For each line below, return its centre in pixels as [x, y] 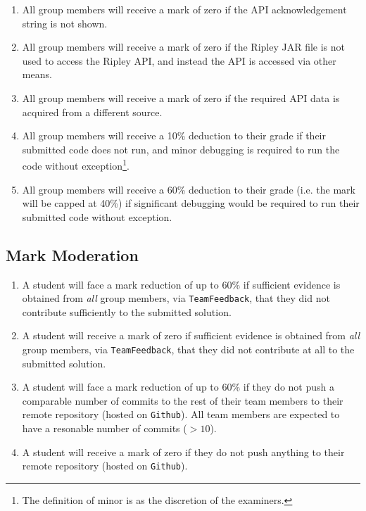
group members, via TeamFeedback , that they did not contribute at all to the [188, 349]
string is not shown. [65, 23]
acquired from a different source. [92, 112]
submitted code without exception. [97, 216]
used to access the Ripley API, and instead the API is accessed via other [179, 60]
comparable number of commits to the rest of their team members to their [183, 400]
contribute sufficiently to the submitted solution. [127, 311]
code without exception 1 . [76, 164]
